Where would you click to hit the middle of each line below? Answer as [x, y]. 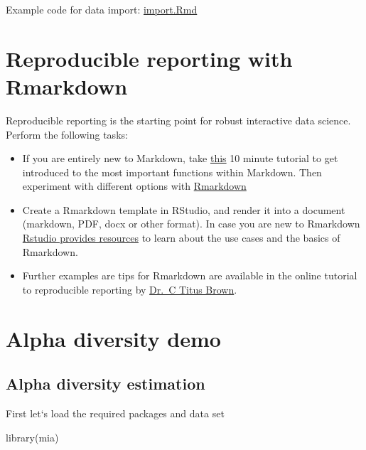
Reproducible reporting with [149, 58]
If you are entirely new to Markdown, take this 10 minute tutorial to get [180, 158]
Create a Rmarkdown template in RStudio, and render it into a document [184, 209]
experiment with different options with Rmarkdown [134, 186]
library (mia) [32, 437]
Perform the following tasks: [67, 134]
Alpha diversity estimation [106, 384]
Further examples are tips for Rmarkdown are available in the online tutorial [190, 275]
